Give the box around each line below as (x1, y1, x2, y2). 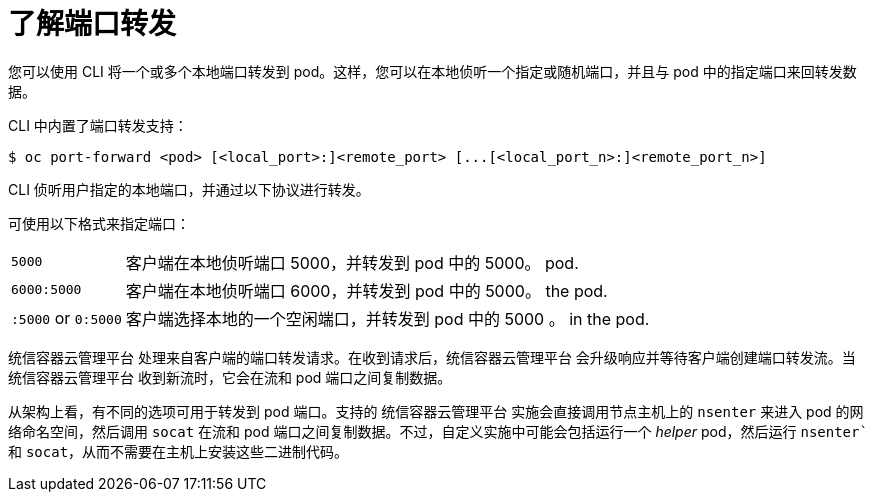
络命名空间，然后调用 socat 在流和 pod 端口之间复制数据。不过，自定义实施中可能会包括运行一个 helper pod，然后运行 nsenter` (8, 422, 868, 440)
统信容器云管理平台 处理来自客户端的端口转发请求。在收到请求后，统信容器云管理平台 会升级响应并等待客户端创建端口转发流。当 (8, 348, 856, 366)
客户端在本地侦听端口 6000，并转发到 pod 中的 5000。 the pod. (125, 280, 608, 301)
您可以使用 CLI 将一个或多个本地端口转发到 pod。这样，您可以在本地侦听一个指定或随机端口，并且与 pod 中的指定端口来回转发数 (8, 62, 857, 80)
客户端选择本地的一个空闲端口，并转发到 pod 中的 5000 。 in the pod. (125, 308, 650, 329)
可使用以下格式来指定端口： (8, 214, 190, 232)
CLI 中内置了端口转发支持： (8, 116, 188, 134)
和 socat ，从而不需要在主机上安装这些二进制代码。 (8, 442, 349, 460)
